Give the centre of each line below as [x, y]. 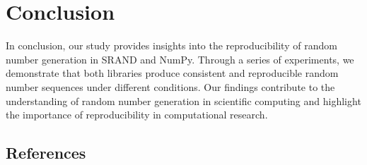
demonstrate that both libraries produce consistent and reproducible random [172, 73]
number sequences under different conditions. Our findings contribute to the [170, 86]
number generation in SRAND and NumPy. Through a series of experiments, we [180, 59]
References [46, 153]
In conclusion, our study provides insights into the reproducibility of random [171, 45]
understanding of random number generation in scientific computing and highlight [183, 100]
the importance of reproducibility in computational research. [137, 115]
